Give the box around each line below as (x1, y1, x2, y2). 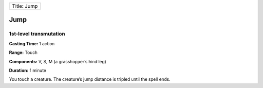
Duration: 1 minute (9, 67, 46, 73)
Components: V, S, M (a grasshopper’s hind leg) (9, 58, 107, 64)
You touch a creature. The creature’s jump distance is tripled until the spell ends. (9, 76, 170, 82)
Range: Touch (9, 50, 38, 55)
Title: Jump (12, 3, 38, 9)
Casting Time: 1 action (9, 40, 55, 46)
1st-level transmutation (9, 31, 65, 37)
